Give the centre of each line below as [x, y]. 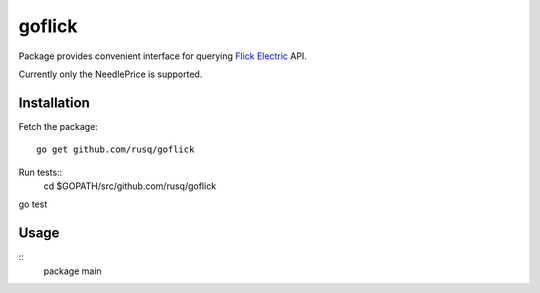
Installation [54, 102]
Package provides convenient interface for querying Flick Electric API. [162, 56]
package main [72, 271]
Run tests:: [40, 172]
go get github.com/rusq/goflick [115, 149]
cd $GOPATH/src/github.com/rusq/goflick [130, 186]
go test [33, 204]
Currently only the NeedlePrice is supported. [110, 74]
